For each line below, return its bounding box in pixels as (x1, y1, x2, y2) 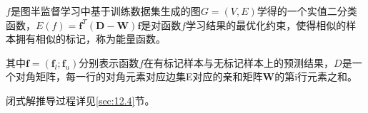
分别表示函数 (79, 55, 139, 70)
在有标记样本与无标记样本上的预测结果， (144, 55, 334, 70)
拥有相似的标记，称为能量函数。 (15, 31, 166, 46)
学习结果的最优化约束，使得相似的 (186, 17, 347, 32)
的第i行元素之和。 (274, 69, 358, 84)
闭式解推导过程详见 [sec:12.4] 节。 (6, 92, 155, 107)
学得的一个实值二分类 (257, 4, 357, 18)
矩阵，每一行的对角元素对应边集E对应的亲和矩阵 (35, 69, 263, 84)
